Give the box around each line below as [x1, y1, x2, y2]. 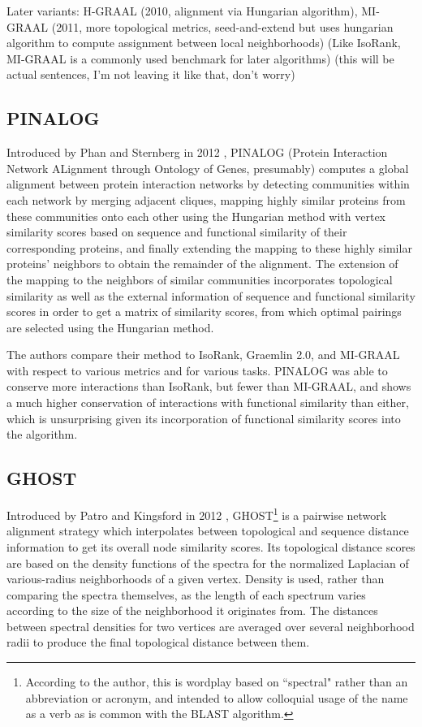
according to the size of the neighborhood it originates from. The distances [6, 602, 378, 619]
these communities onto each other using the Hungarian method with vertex [6, 207, 385, 224]
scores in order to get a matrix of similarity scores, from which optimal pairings [6, 303, 402, 320]
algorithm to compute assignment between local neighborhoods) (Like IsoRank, [6, 34, 401, 51]
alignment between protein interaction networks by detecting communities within [6, 175, 410, 193]
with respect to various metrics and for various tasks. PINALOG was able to [6, 361, 388, 379]
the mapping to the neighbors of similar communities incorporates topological [6, 270, 393, 288]
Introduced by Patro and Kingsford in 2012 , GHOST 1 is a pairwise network [6, 504, 387, 523]
